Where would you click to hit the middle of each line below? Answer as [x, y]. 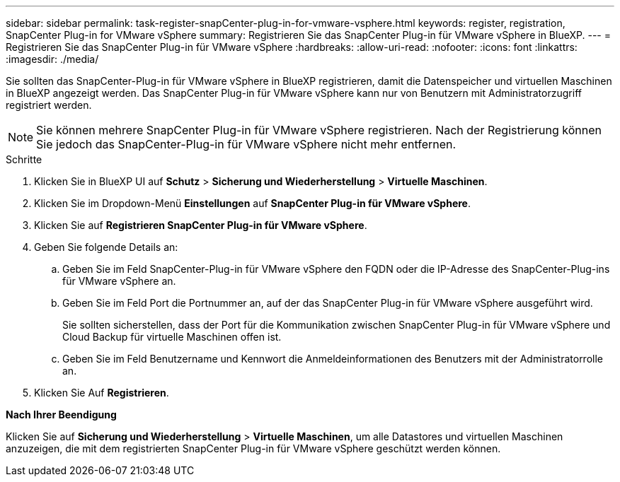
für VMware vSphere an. [119, 281]
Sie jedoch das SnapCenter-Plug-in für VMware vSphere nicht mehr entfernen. [246, 144]
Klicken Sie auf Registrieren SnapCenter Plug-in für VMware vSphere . [201, 225]
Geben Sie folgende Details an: [106, 247]
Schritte [24, 159]
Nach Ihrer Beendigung [61, 415]
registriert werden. [49, 105]
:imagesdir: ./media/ [52, 59]
